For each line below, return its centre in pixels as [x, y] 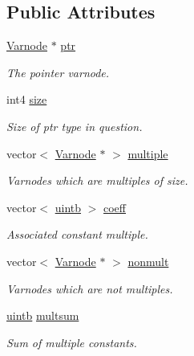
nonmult [148, 261]
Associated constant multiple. [77, 234]
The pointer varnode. [58, 72]
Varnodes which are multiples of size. [97, 180]
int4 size [27, 99]
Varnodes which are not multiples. [90, 288]
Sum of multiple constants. [72, 342]
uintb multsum [43, 315]
